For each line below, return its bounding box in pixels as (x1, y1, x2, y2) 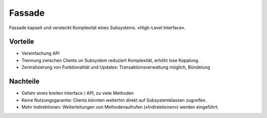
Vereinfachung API (21, 50, 60, 56)
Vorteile (9, 38, 35, 46)
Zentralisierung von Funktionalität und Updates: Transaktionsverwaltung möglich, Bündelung (21, 64, 210, 70)
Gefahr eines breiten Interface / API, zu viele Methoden (21, 90, 134, 96)
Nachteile (9, 77, 40, 86)
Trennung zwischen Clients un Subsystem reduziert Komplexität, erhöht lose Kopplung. (21, 57, 200, 63)
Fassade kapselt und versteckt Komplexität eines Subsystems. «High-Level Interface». (9, 25, 186, 31)
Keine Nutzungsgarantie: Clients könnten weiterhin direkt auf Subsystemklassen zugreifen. (21, 97, 207, 103)
